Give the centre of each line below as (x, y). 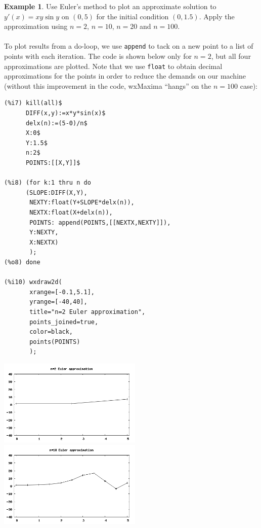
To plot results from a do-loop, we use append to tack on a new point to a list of (129, 46)
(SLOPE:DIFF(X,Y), (56, 192)
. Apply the (217, 16)
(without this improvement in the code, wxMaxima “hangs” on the (108, 85)
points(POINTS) (55, 342)
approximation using (36, 26)
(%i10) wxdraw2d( (33, 282)
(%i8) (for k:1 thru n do (48, 183)
